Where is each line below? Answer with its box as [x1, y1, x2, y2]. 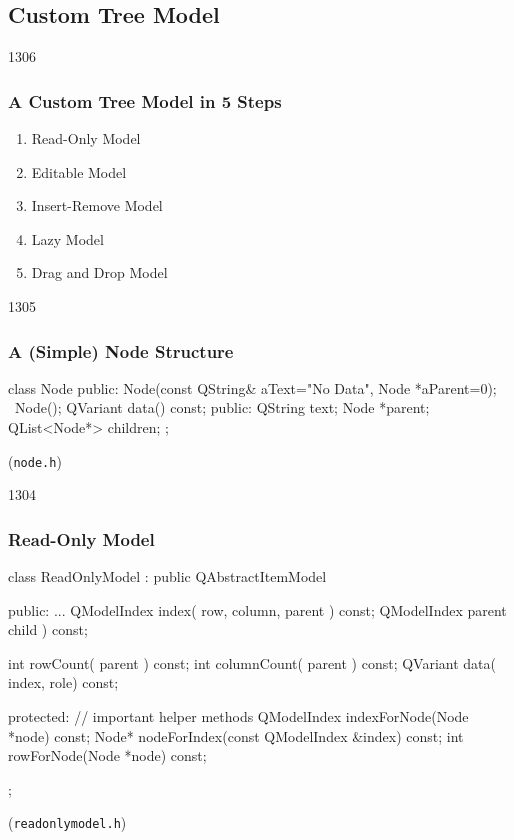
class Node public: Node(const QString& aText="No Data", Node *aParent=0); [8, 377, 497, 398]
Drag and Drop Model [31, 262, 168, 283]
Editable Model [31, 161, 127, 182]
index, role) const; [8, 672, 119, 693]
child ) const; [8, 619, 88, 640]
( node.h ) [8, 450, 62, 471]
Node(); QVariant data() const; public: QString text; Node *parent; [14, 397, 430, 418]
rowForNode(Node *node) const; [8, 745, 207, 766]
